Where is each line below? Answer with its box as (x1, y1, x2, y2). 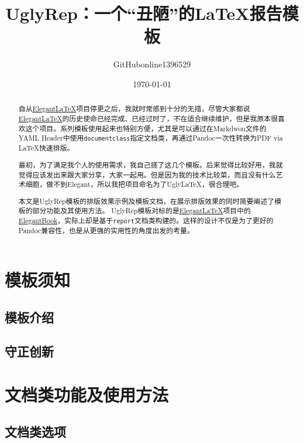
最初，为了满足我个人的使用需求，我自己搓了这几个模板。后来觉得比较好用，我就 (18, 159, 283, 169)
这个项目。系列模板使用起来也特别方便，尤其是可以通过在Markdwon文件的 (25, 123, 267, 133)
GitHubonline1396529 (113, 58, 191, 70)
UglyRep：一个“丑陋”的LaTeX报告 (5, 1, 282, 25)
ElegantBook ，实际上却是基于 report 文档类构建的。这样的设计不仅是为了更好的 (18, 216, 274, 226)
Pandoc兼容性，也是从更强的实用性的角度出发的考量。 (18, 226, 194, 236)
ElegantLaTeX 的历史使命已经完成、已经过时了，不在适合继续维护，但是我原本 (18, 113, 271, 123)
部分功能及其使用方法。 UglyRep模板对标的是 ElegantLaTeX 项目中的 (32, 206, 251, 216)
